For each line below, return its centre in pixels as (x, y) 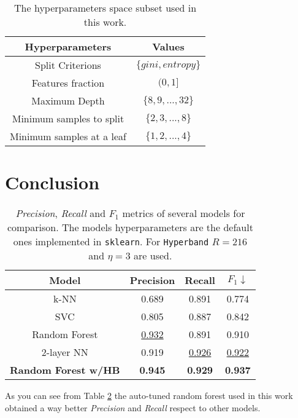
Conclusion (52, 182)
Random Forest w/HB (65, 370)
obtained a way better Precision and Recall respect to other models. (133, 407)
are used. (153, 256)
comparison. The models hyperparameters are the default (130, 227)
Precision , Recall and (61, 213)
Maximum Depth (68, 101)
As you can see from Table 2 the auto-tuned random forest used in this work (149, 396)
